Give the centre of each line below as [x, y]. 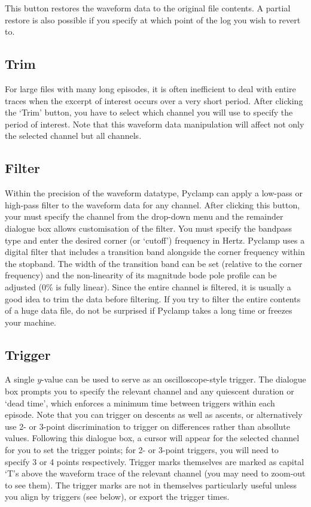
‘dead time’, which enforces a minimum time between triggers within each [140, 403]
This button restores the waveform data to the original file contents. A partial [148, 8]
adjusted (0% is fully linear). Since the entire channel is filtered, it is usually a [148, 286]
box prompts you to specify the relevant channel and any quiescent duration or [150, 391]
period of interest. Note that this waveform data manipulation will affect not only [155, 124]
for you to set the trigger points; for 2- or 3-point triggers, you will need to [142, 450]
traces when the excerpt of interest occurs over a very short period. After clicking [154, 100]
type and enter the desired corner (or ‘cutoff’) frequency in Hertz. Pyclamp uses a [155, 240]
